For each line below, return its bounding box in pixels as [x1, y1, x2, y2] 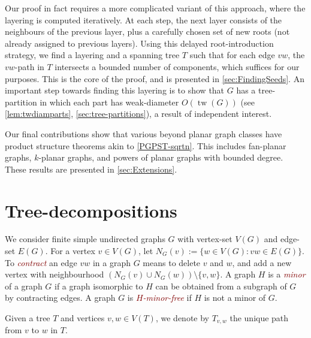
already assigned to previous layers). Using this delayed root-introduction [5, 37, 274, 49]
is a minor [268, 268, 306, 280]
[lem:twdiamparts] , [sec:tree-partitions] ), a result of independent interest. [5, 107, 272, 120]
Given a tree [5, 312, 50, 324]
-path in [14, 60, 44, 73]
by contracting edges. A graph [5, 291, 116, 304]
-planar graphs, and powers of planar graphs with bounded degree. [38, 151, 283, 164]
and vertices [61, 312, 105, 324]
